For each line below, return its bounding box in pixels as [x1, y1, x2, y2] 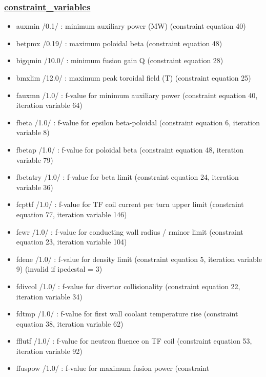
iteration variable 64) [16, 100, 83, 110]
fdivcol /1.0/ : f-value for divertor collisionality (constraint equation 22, [16, 280, 240, 291]
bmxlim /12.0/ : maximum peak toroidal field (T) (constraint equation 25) [16, 72, 251, 83]
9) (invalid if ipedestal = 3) [16, 263, 103, 274]
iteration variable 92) [16, 345, 83, 356]
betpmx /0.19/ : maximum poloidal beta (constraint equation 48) [16, 37, 222, 48]
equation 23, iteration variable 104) [16, 236, 127, 247]
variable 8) [16, 127, 50, 138]
